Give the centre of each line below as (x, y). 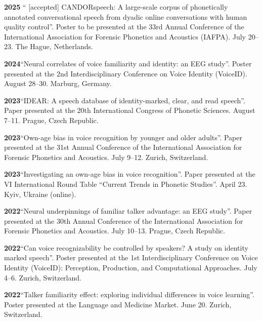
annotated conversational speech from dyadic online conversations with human (126, 16)
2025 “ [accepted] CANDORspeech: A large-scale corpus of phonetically (116, 7)
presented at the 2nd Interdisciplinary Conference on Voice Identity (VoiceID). (126, 73)
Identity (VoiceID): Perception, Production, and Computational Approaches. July (131, 268)
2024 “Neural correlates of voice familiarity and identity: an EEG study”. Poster (128, 63)
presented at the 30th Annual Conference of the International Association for (124, 220)
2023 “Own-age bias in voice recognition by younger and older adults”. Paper (123, 137)
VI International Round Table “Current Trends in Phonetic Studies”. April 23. (126, 184)
